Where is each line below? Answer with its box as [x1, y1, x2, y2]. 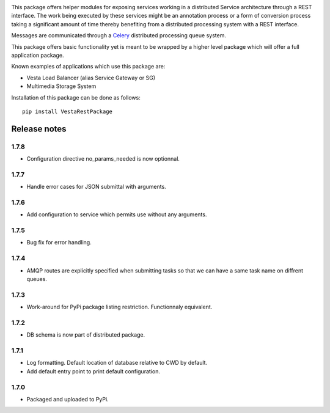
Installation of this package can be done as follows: [11, 93, 141, 101]
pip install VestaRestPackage [22, 108, 113, 115]
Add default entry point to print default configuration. [26, 367, 160, 375]
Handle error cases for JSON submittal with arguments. [26, 183, 166, 191]
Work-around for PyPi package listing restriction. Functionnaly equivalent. [26, 303, 213, 311]
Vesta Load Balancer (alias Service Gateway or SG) [26, 74, 156, 81]
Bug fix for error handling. [26, 239, 92, 246]
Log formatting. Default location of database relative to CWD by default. [26, 359, 208, 367]
